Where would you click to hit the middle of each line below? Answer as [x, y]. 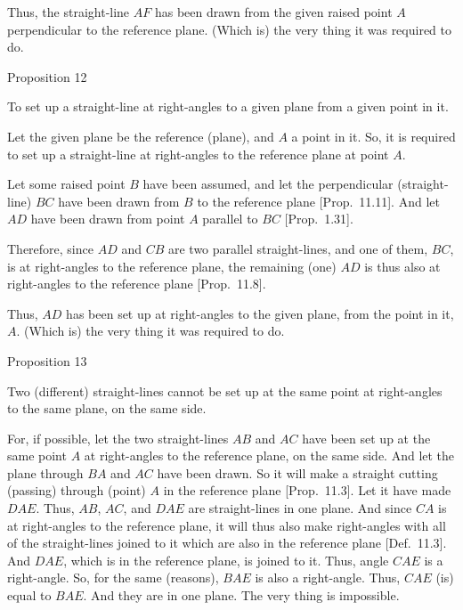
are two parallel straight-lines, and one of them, [298, 248]
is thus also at [402, 266]
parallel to [230, 219]
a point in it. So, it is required [374, 136]
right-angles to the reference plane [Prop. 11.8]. [137, 284]
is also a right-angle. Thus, [328, 577]
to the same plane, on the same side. [107, 408]
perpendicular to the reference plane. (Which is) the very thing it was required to [229, 29]
